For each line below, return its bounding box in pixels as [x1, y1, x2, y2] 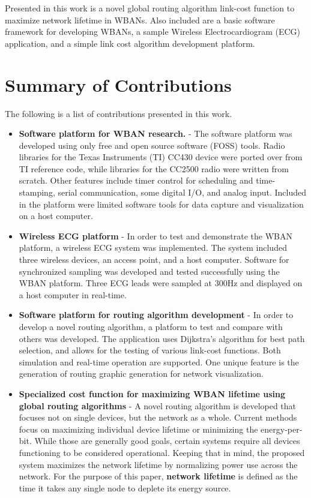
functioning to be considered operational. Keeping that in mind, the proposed [19, 446, 305, 458]
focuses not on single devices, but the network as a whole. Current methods [19, 411, 297, 424]
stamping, [19, 186, 55, 199]
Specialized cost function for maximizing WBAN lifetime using [19, 387, 286, 400]
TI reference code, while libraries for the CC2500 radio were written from [19, 162, 289, 175]
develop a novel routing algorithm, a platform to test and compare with [19, 320, 283, 332]
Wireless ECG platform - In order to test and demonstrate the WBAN [19, 229, 292, 242]
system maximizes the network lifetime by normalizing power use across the [19, 458, 298, 470]
